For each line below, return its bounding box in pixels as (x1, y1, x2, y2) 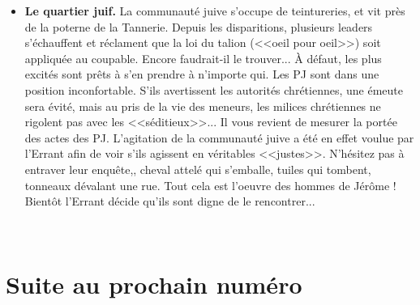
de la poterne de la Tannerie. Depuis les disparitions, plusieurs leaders (24, 18, 373, 35)
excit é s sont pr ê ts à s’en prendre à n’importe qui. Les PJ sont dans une (24, 66, 379, 83)
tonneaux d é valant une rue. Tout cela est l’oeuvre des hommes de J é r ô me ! (24, 176, 396, 193)
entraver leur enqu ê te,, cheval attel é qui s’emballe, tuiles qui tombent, (24, 160, 371, 177)
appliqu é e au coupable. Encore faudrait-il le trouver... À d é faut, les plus (24, 49, 382, 66)
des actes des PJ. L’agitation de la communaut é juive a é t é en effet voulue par (24, 129, 414, 146)
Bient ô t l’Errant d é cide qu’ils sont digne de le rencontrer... (24, 193, 315, 210)
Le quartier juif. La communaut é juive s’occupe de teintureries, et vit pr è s (24, 2, 405, 19)
